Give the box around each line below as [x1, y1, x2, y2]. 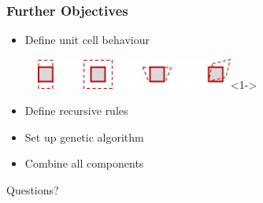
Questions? [6, 181, 59, 197]
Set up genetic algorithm [24, 128, 144, 145]
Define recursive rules [24, 102, 128, 119]
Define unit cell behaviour [24, 31, 150, 48]
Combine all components [24, 155, 144, 172]
